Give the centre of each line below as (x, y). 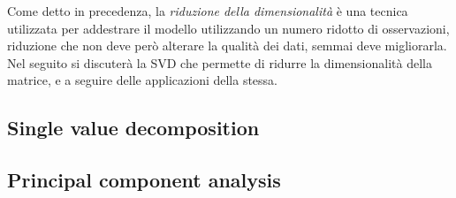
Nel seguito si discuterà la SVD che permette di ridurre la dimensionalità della (220, 62)
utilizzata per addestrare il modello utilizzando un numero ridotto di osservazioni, (228, 28)
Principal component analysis (144, 180)
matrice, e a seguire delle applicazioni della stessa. (143, 80)
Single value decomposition (133, 128)
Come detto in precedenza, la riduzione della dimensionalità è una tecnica (208, 11)
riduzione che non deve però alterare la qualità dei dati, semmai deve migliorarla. (227, 46)
